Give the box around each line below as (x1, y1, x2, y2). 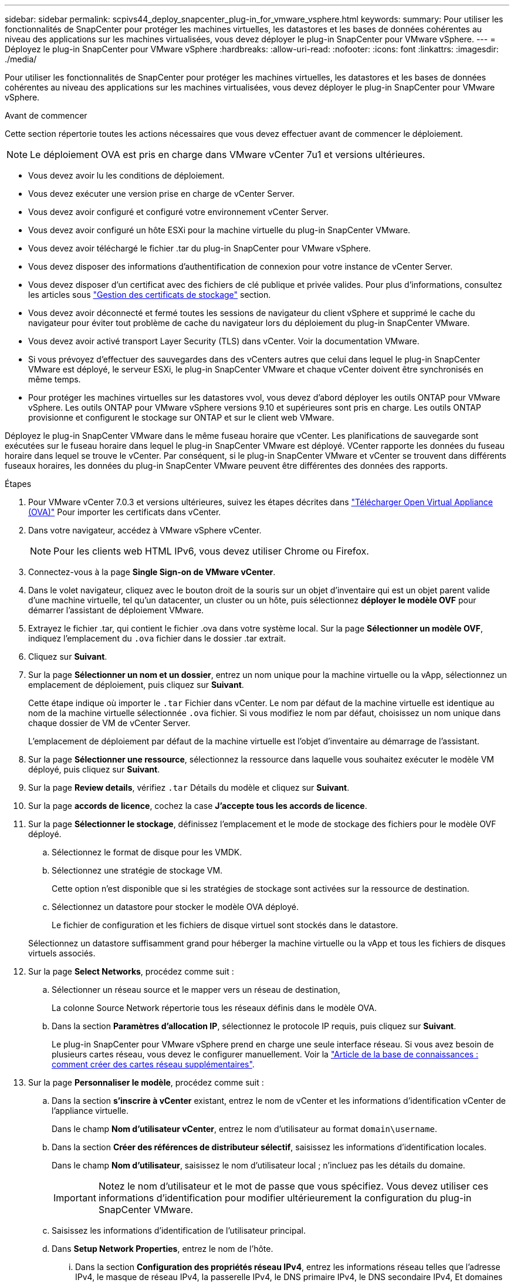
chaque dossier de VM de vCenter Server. (28, 718, 191, 728)
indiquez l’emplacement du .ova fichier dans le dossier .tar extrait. (28, 633, 286, 643)
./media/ (5, 54, 37, 64)
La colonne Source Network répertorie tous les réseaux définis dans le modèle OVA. (52, 1003, 377, 1013)
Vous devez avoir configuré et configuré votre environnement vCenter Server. (28, 207, 329, 217)
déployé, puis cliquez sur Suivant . (28, 764, 160, 774)
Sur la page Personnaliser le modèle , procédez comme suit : (28, 1077, 264, 1087)
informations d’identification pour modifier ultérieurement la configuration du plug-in (98, 1192, 472, 1204)
